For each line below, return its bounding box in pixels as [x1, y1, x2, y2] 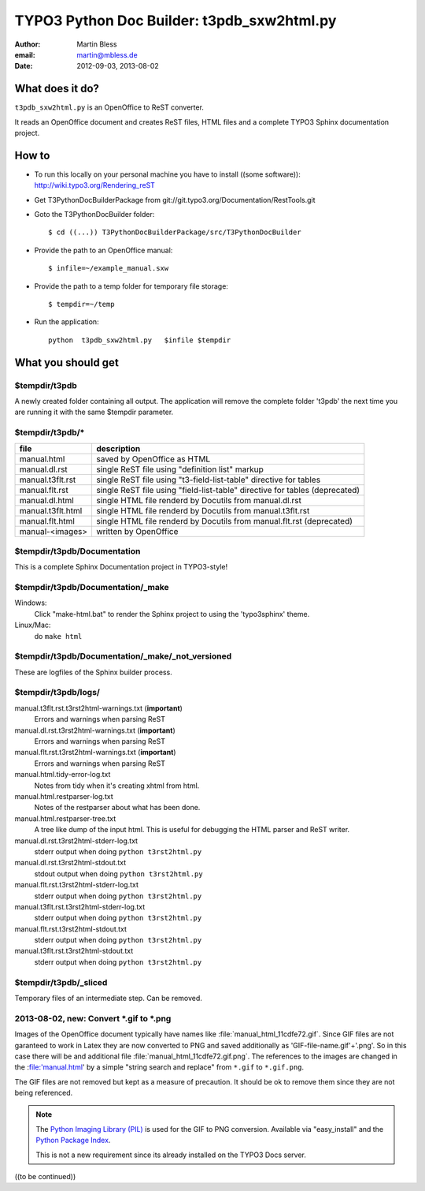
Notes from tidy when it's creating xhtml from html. [34, 781, 200, 790]
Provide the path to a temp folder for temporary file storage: [34, 281, 228, 291]
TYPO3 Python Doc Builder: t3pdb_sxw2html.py [14, 12, 337, 29]
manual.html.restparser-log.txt [14, 791, 113, 801]
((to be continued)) [14, 1172, 76, 1182]
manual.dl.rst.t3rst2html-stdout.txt [14, 858, 126, 868]
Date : [14, 62, 33, 71]
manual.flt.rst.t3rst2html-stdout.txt [14, 924, 128, 934]
